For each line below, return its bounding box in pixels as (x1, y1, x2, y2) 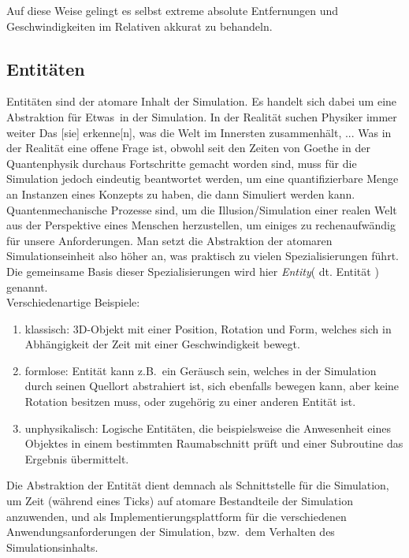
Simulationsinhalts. (6, 538, 99, 555)
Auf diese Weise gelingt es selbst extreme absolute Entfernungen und (6, 2, 339, 18)
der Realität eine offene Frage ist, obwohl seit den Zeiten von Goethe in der (6, 139, 370, 156)
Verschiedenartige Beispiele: (6, 294, 140, 311)
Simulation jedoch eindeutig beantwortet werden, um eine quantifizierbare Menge (6, 170, 399, 187)
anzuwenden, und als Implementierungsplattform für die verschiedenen (6, 508, 347, 524)
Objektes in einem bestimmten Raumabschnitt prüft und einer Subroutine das (24, 435, 403, 452)
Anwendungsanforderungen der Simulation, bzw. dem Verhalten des (6, 523, 335, 540)
